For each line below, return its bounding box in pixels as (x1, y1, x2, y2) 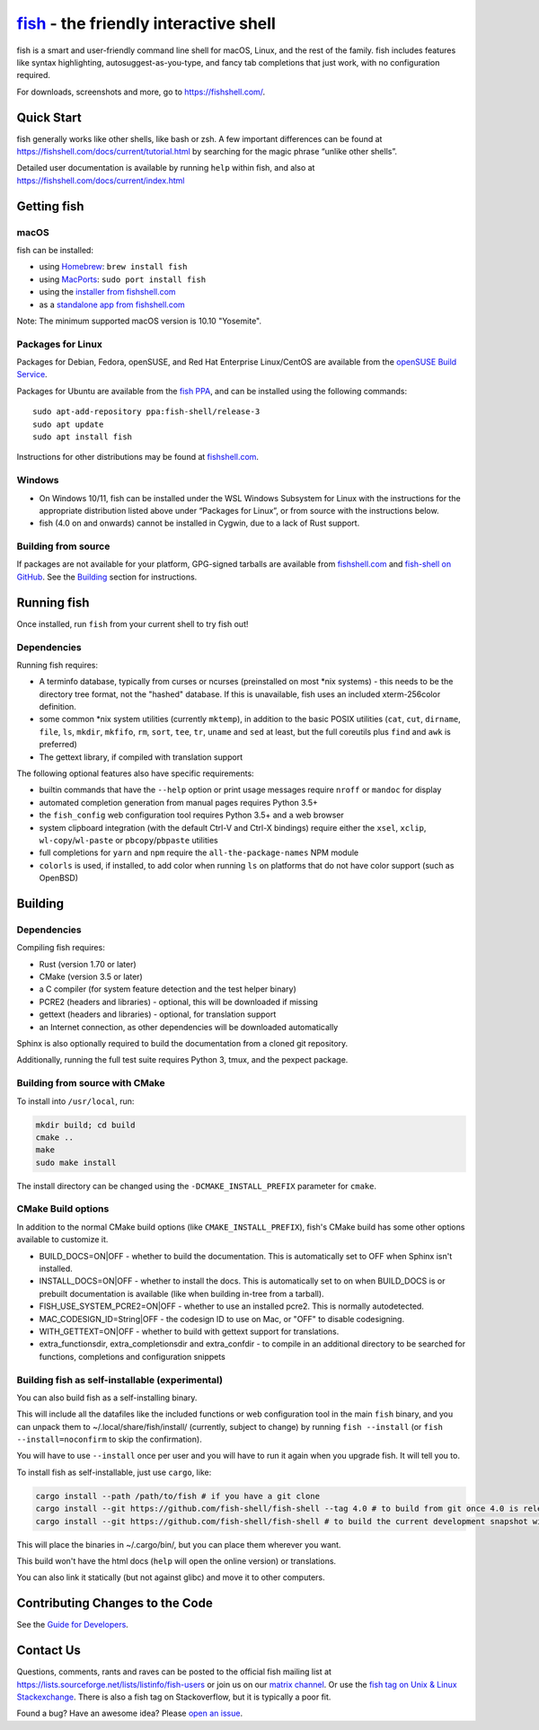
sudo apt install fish (32, 432, 133, 442)
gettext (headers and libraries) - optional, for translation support (39, 1009, 277, 1019)
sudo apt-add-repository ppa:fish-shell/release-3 (32, 407, 261, 417)
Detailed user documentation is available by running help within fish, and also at (16, 163, 315, 173)
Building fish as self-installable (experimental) (16, 1373, 224, 1386)
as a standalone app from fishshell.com (39, 299, 186, 310)
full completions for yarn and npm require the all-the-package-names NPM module (39, 847, 359, 858)
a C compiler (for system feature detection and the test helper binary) (39, 984, 296, 994)
